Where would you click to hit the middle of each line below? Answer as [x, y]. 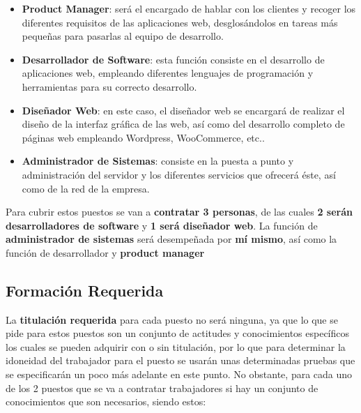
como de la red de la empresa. [86, 188]
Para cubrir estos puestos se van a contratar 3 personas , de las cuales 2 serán [179, 212]
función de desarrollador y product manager [105, 252]
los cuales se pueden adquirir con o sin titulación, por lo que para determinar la [176, 346]
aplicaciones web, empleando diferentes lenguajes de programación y [168, 73]
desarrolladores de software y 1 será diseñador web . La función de [162, 225]
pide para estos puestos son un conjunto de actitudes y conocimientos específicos [178, 333]
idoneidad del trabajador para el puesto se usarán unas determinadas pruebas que [180, 360]
